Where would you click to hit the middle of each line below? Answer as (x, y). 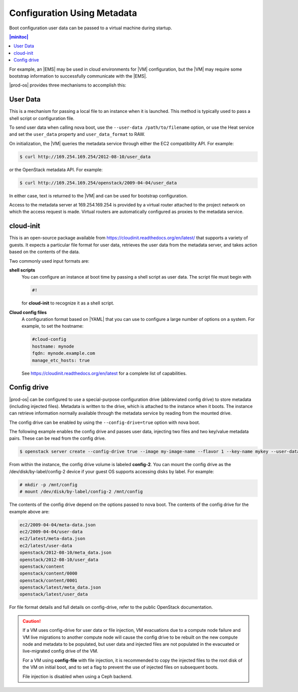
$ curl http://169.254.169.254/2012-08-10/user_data (85, 156)
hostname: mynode (53, 346)
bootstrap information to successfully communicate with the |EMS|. (78, 76)
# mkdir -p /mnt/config (49, 485)
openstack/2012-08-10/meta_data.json (66, 553)
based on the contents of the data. (44, 252)
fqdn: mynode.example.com (64, 353)
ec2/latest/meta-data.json (52, 539)
